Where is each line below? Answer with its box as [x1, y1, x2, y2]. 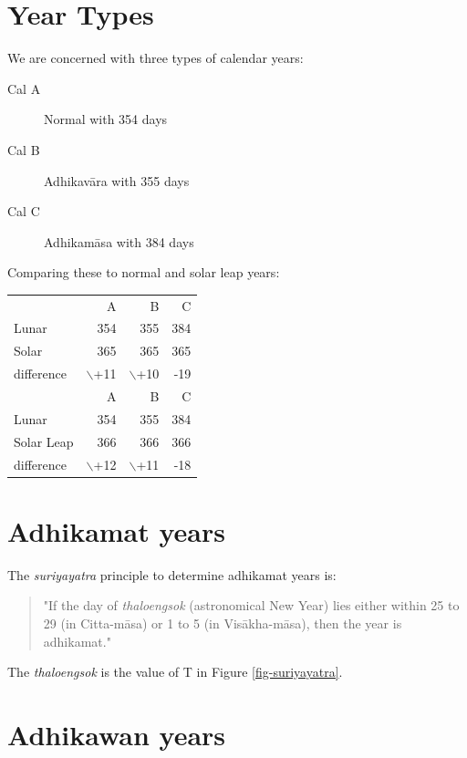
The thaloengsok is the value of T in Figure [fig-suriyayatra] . [7, 662, 343, 681]
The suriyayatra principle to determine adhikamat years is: [7, 565, 337, 584]
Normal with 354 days [44, 109, 168, 129]
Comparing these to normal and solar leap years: [7, 263, 280, 282]
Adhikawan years [7, 715, 226, 753]
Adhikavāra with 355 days [44, 171, 190, 190]
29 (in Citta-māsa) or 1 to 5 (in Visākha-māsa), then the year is [43, 613, 402, 632]
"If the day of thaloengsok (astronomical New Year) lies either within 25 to [43, 596, 460, 615]
